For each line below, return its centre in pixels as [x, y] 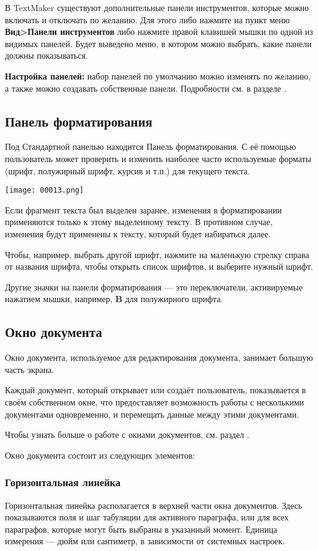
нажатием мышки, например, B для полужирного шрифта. [114, 299]
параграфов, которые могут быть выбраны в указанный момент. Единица [141, 529]
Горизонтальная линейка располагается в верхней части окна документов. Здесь [153, 505]
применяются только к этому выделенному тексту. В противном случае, [139, 222]
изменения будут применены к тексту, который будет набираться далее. [138, 233]
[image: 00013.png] [44, 190]
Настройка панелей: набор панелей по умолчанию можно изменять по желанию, [158, 76]
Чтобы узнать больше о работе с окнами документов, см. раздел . [127, 435]
